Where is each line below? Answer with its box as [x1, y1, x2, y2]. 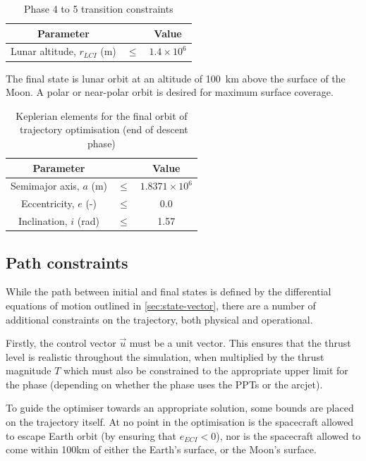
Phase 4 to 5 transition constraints [23, 1, 173, 16]
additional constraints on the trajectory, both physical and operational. [6, 312, 313, 326]
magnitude [6, 363, 51, 378]
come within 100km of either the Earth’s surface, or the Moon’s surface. [6, 442, 317, 457]
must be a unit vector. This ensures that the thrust [129, 336, 351, 350]
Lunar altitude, [11, 44, 76, 59]
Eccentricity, [20, 196, 75, 211]
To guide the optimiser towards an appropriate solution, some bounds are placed [6, 400, 354, 415]
